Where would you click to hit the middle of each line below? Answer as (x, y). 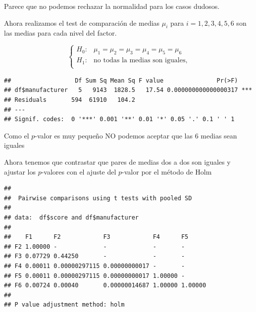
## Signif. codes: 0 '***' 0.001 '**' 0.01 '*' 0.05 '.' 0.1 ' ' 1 (119, 119)
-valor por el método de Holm (167, 171)
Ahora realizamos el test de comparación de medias (82, 22)
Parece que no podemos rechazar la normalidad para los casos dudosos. (112, 6)
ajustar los (20, 171)
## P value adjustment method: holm (64, 305)
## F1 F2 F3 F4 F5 (96, 237)
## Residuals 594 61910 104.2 (70, 100)
